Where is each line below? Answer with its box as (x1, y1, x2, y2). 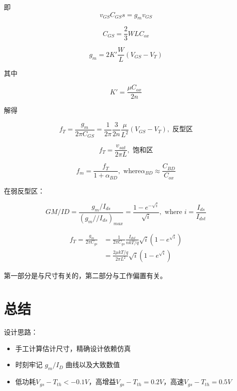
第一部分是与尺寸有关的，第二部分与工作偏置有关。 (4, 270, 167, 280)
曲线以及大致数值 (65, 359, 120, 370)
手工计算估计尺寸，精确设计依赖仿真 (15, 343, 131, 353)
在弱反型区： (4, 185, 45, 195)
